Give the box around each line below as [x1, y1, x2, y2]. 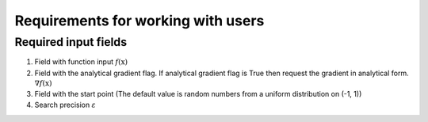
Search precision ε [34, 100, 97, 110]
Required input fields [14, 35, 128, 49]
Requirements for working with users [14, 12, 265, 29]
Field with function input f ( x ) [34, 57, 128, 67]
